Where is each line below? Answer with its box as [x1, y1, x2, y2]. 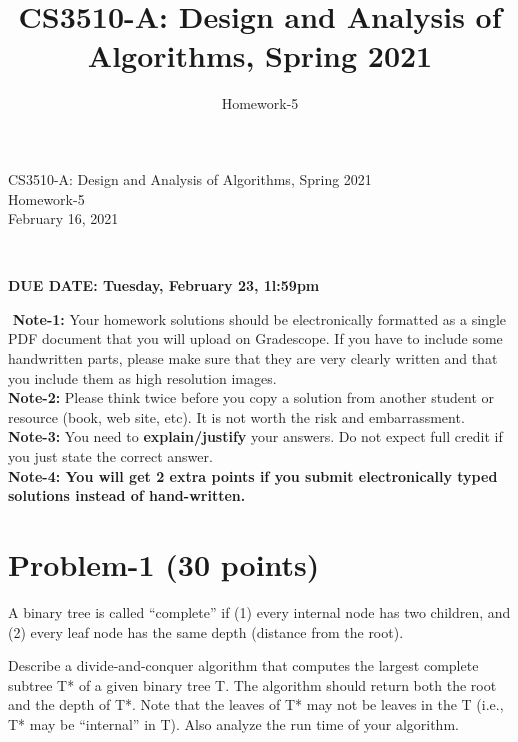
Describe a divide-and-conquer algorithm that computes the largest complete [8, 655, 479, 676]
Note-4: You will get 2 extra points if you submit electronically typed [8, 465, 498, 486]
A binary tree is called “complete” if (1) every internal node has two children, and [8, 601, 511, 622]
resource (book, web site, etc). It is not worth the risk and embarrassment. [8, 406, 465, 427]
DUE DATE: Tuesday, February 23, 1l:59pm [8, 275, 320, 296]
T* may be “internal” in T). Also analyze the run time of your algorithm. [8, 713, 459, 734]
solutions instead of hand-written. [8, 485, 246, 506]
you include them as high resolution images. [8, 367, 277, 388]
